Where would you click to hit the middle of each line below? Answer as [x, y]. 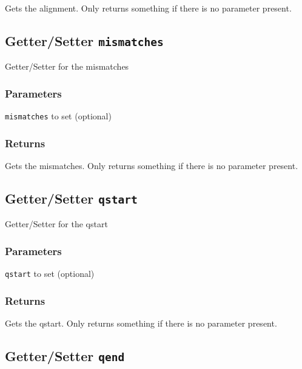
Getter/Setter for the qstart [56, 224]
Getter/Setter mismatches [84, 40]
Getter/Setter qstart [71, 198]
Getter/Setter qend [65, 356]
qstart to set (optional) [50, 274]
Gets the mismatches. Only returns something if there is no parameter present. [152, 166]
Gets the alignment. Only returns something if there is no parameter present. [148, 8]
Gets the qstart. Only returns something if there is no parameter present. [141, 323]
